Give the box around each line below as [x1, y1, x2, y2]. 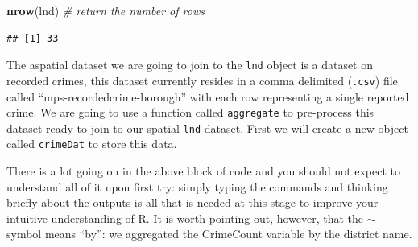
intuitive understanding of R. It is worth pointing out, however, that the [6, 209, 364, 226]
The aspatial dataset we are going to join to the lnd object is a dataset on [6, 56, 374, 73]
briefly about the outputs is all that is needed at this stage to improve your [6, 194, 379, 211]
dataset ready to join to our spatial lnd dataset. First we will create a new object [6, 119, 408, 136]
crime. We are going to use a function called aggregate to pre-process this [6, 104, 375, 121]
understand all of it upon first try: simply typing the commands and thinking [6, 178, 388, 195]
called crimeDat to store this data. [6, 135, 177, 152]
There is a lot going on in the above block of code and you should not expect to [6, 163, 401, 179]
